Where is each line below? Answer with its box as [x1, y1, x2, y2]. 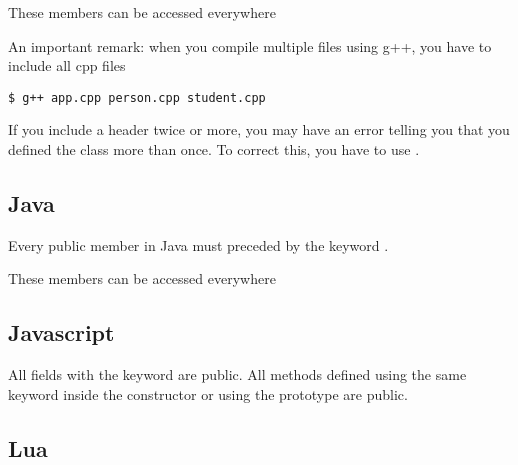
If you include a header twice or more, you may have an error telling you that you [8, 119, 510, 140]
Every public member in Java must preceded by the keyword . [8, 234, 389, 255]
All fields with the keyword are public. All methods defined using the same [8, 364, 467, 385]
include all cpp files [8, 55, 126, 76]
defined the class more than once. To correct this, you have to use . [8, 139, 420, 160]
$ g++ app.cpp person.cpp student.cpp [8, 90, 266, 105]
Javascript [8, 317, 115, 348]
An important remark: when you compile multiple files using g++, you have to [8, 35, 492, 56]
